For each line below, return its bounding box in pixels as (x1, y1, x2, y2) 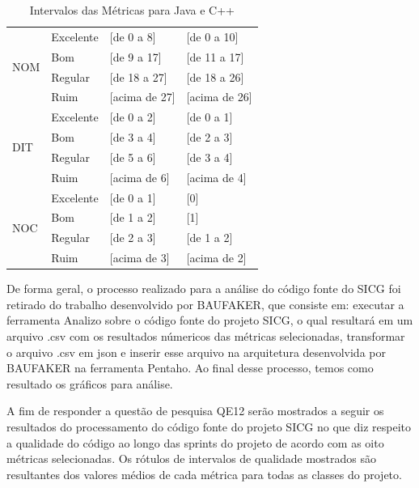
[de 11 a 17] (186, 48, 244, 65)
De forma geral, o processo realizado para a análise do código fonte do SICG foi (6, 280, 401, 297)
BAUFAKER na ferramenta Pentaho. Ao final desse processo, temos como (6, 359, 374, 376)
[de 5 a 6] (109, 148, 156, 165)
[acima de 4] (186, 168, 247, 185)
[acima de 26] (186, 88, 252, 105)
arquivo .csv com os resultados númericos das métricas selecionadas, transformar (6, 328, 405, 344)
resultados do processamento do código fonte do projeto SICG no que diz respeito (6, 418, 411, 435)
